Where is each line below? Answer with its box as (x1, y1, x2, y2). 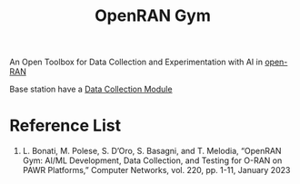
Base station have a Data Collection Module (9, 83, 173, 95)
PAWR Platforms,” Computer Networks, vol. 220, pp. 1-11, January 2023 (22, 165, 291, 176)
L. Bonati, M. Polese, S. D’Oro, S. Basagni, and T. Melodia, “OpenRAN (22, 146, 282, 157)
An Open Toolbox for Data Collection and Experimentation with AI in (9, 56, 264, 68)
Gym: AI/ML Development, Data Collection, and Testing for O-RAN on (22, 155, 283, 166)
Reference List (9, 115, 121, 136)
